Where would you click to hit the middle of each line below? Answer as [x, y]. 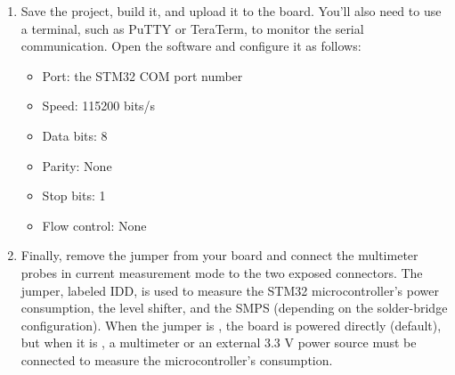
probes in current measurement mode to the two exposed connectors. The [222, 272]
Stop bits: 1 [74, 196]
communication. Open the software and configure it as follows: [191, 46]
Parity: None [77, 165]
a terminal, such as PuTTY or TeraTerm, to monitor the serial [192, 28]
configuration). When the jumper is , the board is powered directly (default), [231, 325]
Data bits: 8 [75, 135]
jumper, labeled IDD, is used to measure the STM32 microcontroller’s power [230, 290]
